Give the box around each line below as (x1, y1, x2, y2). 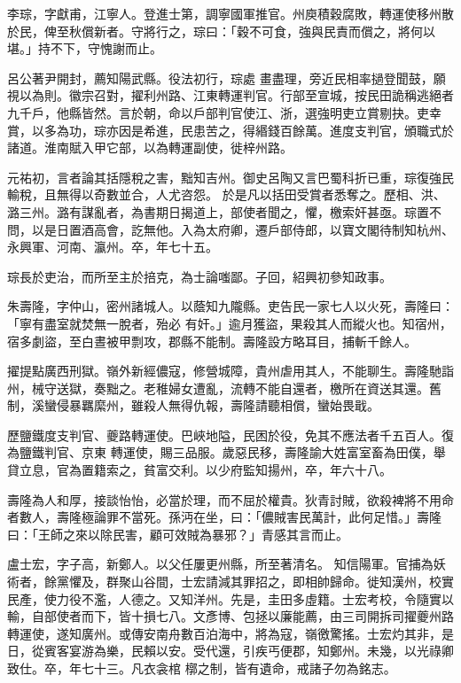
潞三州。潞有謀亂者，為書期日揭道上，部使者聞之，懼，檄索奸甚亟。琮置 (7, 202, 429, 221)
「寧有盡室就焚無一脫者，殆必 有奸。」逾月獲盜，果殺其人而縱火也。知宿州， (7, 314, 452, 332)
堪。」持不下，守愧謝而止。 (7, 39, 162, 58)
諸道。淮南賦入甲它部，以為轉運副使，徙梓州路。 (7, 138, 293, 157)
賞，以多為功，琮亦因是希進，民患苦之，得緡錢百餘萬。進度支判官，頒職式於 (7, 120, 454, 139)
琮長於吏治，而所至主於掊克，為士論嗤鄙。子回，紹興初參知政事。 (7, 267, 392, 285)
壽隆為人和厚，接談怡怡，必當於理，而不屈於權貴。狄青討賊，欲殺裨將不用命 (7, 490, 454, 508)
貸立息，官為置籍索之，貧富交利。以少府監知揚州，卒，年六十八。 (7, 461, 392, 479)
